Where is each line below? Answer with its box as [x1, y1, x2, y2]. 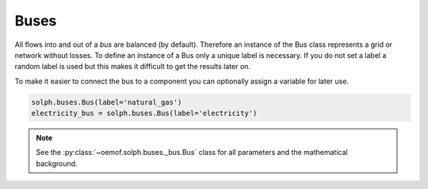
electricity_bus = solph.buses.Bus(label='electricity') [31, 109, 258, 118]
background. [36, 159, 78, 168]
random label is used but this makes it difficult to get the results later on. [14, 62, 251, 71]
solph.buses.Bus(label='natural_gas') [31, 98, 182, 106]
